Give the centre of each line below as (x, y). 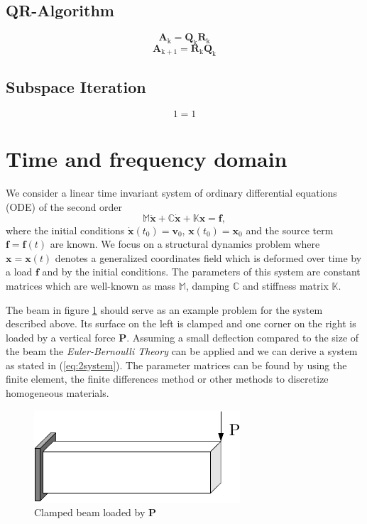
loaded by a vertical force (61, 337)
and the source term (290, 230)
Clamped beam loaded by (90, 512)
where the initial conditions (65, 230)
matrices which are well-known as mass (91, 285)
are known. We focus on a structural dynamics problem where (185, 244)
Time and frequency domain (147, 159)
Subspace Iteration (76, 87)
